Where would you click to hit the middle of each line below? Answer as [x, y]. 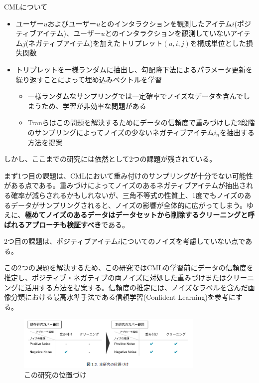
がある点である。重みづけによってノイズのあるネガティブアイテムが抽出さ [125, 185]
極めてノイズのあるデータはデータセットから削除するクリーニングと [136, 215]
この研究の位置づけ [55, 375]
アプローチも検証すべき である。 [77, 224]
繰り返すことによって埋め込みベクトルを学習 [89, 79]
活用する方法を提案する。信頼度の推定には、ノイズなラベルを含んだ [136, 287]
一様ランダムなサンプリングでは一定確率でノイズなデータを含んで [135, 96]
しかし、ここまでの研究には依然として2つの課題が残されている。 [110, 159]
